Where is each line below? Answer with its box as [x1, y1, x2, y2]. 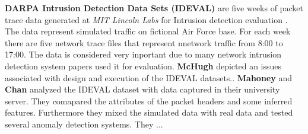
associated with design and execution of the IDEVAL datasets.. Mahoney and [5, 71, 292, 84]
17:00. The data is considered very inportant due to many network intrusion [5, 48, 281, 60]
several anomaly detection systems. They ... [5, 117, 163, 130]
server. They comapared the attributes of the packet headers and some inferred [5, 94, 293, 107]
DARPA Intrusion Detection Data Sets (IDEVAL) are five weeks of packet [5, 2, 303, 14]
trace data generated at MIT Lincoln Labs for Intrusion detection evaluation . [5, 13, 288, 25]
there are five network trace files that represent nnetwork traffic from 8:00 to [5, 36, 283, 49]
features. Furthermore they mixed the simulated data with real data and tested [5, 106, 293, 119]
